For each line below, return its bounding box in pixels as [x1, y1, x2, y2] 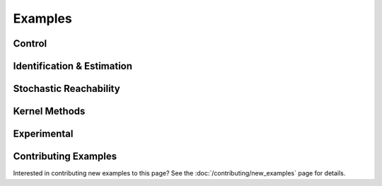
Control [13, 37, 47, 50]
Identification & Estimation [13, 60, 133, 72]
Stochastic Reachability [13, 83, 120, 95]
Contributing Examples [13, 151, 117, 163]
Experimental [13, 128, 74, 140]
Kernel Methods [13, 105, 86, 117]
